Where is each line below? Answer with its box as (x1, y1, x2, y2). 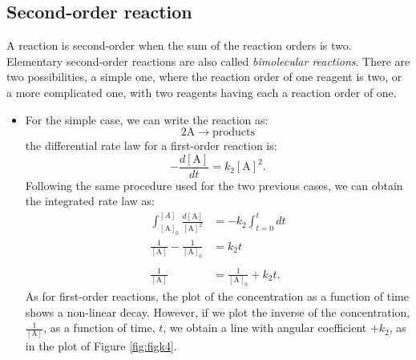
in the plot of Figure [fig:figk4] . (25, 338, 177, 354)
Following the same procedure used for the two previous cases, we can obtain (25, 176, 403, 193)
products (212, 127, 256, 139)
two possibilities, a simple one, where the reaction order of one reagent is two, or (6, 68, 402, 85)
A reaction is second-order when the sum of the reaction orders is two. (6, 37, 352, 54)
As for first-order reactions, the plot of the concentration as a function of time (25, 287, 409, 304)
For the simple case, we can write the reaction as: (25, 111, 269, 127)
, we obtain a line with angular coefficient (163, 319, 367, 336)
